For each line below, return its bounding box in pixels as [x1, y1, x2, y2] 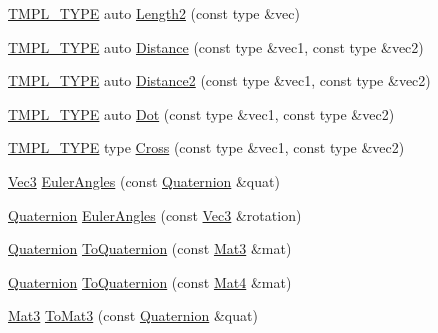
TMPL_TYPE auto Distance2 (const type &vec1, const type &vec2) [8, 70, 431, 91]
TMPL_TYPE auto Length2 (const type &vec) [8, 3, 300, 23]
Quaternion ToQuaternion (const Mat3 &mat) [8, 238, 292, 259]
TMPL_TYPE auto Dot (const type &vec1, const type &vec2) [8, 103, 395, 124]
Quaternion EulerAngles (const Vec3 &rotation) [8, 204, 302, 225]
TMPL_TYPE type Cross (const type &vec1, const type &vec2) [8, 137, 405, 158]
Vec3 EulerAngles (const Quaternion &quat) [8, 170, 280, 191]
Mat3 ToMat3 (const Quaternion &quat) [8, 305, 258, 326]
